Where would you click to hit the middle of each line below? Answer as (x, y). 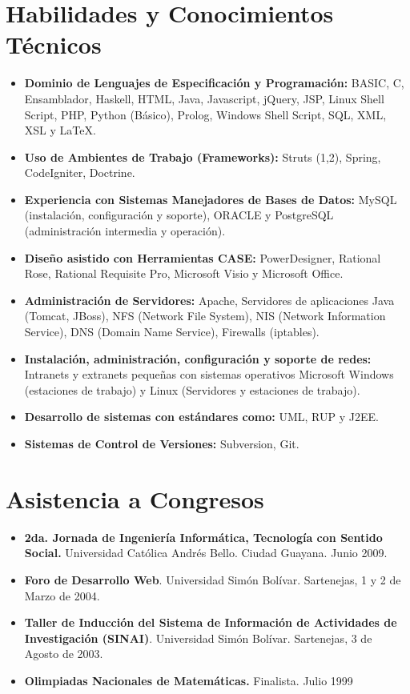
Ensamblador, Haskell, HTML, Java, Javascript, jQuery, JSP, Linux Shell (204, 98)
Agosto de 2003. (64, 654)
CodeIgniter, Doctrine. (80, 172)
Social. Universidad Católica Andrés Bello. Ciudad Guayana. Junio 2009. (206, 553)
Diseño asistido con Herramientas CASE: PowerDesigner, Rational (203, 257)
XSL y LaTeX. (60, 130)
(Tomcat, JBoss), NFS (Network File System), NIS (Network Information (205, 316)
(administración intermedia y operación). (125, 231)
